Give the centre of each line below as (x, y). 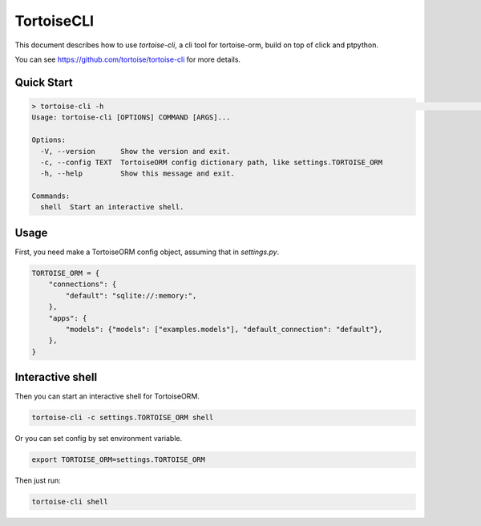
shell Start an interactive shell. (112, 207)
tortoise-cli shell (70, 502)
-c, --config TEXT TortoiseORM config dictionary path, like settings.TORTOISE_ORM (212, 162)
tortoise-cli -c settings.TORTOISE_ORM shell (123, 418)
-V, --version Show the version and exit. (135, 151)
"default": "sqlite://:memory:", (131, 295)
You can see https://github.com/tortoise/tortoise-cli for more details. (127, 59)
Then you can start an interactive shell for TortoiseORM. (107, 396)
